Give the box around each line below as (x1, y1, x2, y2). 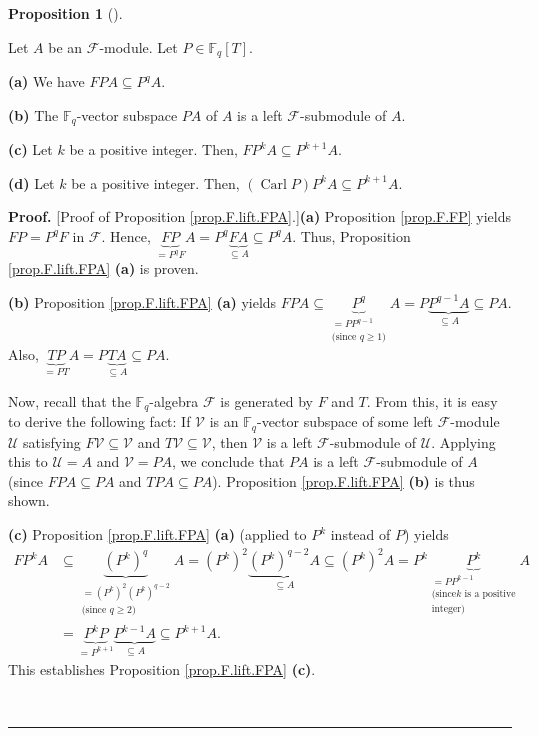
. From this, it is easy (366, 390, 498, 411)
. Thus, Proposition (292, 225, 411, 246)
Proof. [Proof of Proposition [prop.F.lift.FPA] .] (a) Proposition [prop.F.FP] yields (8, 206, 512, 227)
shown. (8, 490, 50, 511)
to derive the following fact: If (8, 411, 191, 432)
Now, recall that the (8, 390, 131, 411)
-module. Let (99, 36, 178, 57)
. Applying (431, 431, 496, 452)
